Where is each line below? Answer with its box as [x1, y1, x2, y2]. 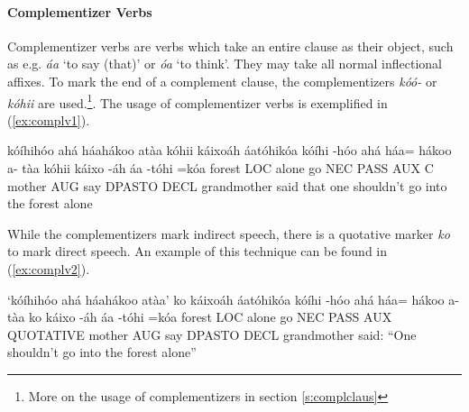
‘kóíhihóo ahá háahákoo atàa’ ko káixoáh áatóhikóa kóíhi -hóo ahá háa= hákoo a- [7, 289, 459, 308]
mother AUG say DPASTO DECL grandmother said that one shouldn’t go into [7, 176, 447, 195]
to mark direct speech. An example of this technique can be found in [7, 242, 388, 261]
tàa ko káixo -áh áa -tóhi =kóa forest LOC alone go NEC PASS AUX [7, 307, 392, 326]
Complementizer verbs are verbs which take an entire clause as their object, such [7, 36, 454, 55]
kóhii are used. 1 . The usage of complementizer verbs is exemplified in [7, 90, 388, 112]
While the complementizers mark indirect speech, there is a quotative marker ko [7, 224, 450, 243]
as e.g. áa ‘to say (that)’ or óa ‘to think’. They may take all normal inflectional [7, 54, 442, 73]
